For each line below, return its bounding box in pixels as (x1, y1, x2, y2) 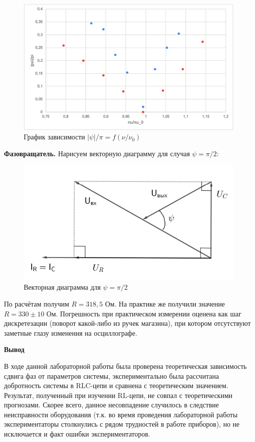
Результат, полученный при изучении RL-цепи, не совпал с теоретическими (4, 390, 233, 400)
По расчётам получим (4, 298, 69, 309)
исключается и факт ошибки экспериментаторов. (4, 429, 150, 439)
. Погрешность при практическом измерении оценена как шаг (56, 308, 242, 318)
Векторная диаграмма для (24, 282, 101, 292)
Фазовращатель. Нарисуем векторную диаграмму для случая (4, 148, 190, 158)
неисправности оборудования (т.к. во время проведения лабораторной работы (4, 409, 238, 419)
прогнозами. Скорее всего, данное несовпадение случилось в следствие (4, 399, 219, 410)
